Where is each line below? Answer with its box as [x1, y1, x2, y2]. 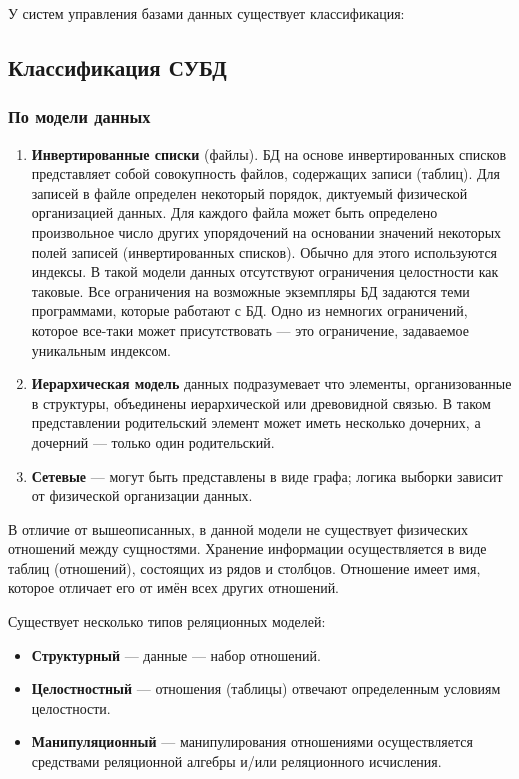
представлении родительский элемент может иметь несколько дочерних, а [31, 412, 481, 433]
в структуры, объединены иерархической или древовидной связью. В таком [31, 392, 491, 413]
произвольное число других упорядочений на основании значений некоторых [31, 221, 502, 242]
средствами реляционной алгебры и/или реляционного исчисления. [31, 751, 442, 772]
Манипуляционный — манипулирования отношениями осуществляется [31, 731, 473, 752]
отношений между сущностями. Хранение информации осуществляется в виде [8, 538, 487, 559]
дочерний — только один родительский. [31, 431, 275, 452]
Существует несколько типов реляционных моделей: [8, 611, 326, 632]
